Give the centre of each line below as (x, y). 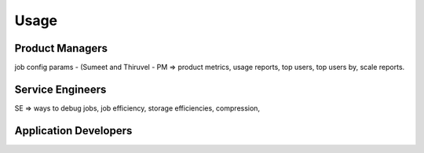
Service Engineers (60, 89)
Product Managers (61, 48)
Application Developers (73, 131)
